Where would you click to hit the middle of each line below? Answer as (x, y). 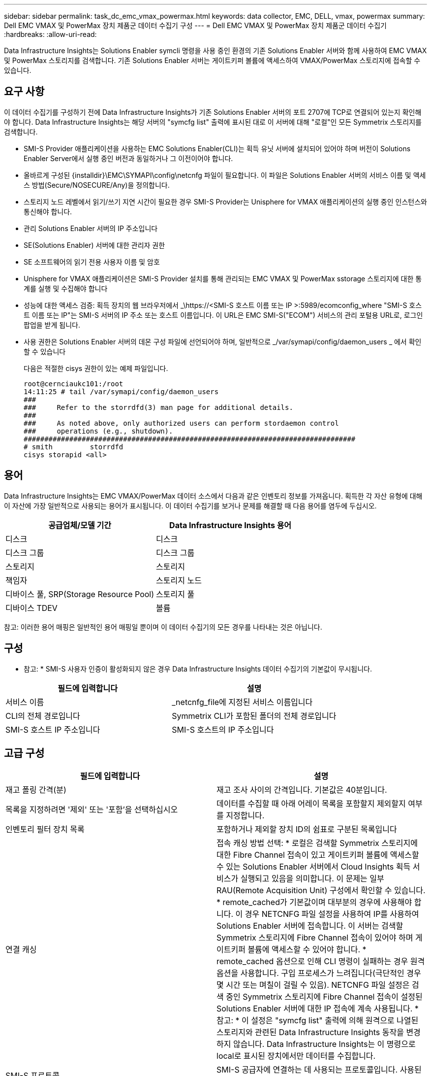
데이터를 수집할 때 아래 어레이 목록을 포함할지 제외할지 (311, 804)
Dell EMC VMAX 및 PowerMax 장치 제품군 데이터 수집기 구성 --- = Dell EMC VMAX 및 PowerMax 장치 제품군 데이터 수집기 (195, 25)
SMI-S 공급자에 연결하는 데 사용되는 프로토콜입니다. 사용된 (319, 1070)
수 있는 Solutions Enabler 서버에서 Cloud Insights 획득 (314, 867)
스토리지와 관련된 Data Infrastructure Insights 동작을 (310, 1032)
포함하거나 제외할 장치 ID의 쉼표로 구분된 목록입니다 (307, 829)
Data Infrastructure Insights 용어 (231, 525)
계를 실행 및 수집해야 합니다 (66, 288)
